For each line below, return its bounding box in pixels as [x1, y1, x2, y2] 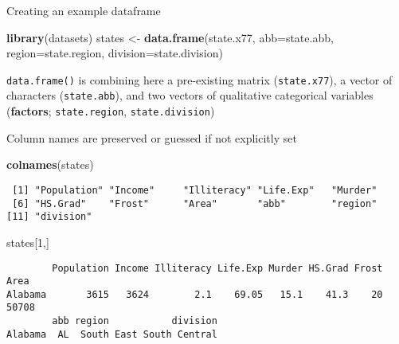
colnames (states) [6, 156, 94, 173]
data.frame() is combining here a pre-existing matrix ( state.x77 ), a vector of [6, 71, 393, 88]
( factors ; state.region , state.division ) [6, 103, 215, 119]
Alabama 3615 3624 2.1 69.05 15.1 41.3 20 [6, 288, 383, 300]
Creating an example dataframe [6, 2, 161, 18]
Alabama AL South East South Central [6, 328, 217, 340]
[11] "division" [6, 211, 92, 223]
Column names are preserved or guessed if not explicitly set [6, 129, 297, 146]
